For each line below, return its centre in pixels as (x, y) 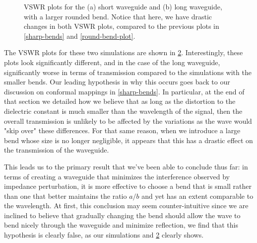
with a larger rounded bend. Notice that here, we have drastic (118, 16)
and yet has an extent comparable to (197, 196)
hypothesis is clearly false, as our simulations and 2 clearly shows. (104, 235)
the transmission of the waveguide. (57, 150)
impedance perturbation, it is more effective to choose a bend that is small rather (128, 186)
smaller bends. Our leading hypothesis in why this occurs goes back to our (117, 82)
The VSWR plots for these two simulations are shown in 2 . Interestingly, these (124, 52)
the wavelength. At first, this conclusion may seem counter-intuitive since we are (126, 205)
